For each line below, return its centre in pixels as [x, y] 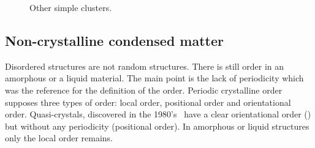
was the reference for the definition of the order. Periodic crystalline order [144, 90]
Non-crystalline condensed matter [114, 40]
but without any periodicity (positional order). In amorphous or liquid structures [157, 126]
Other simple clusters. [71, 7]
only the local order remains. [59, 138]
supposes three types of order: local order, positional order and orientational [148, 102]
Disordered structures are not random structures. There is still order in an [144, 66]
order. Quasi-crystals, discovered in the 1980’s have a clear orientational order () [158, 114]
